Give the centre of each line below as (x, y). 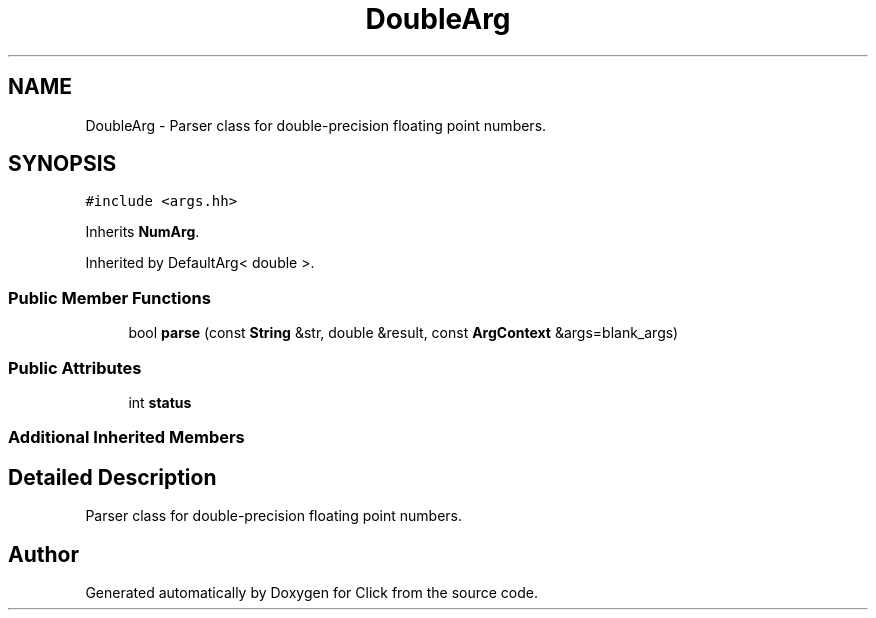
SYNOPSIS (62, 164)
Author (43, 554)
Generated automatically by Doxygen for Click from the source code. (312, 592)
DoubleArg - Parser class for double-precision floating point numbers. (316, 125)
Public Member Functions (109, 297)
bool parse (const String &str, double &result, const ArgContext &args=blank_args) (403, 333)
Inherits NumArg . (142, 232)
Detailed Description (112, 477)
